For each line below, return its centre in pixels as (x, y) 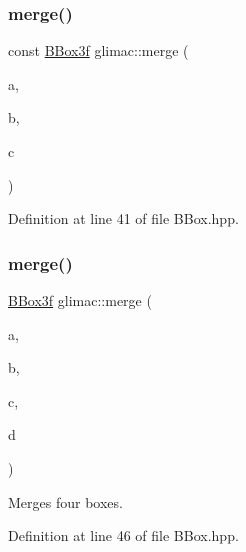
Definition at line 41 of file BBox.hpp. (123, 218)
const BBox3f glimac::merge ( (98, 50)
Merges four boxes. (65, 501)
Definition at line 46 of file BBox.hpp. (123, 535)
